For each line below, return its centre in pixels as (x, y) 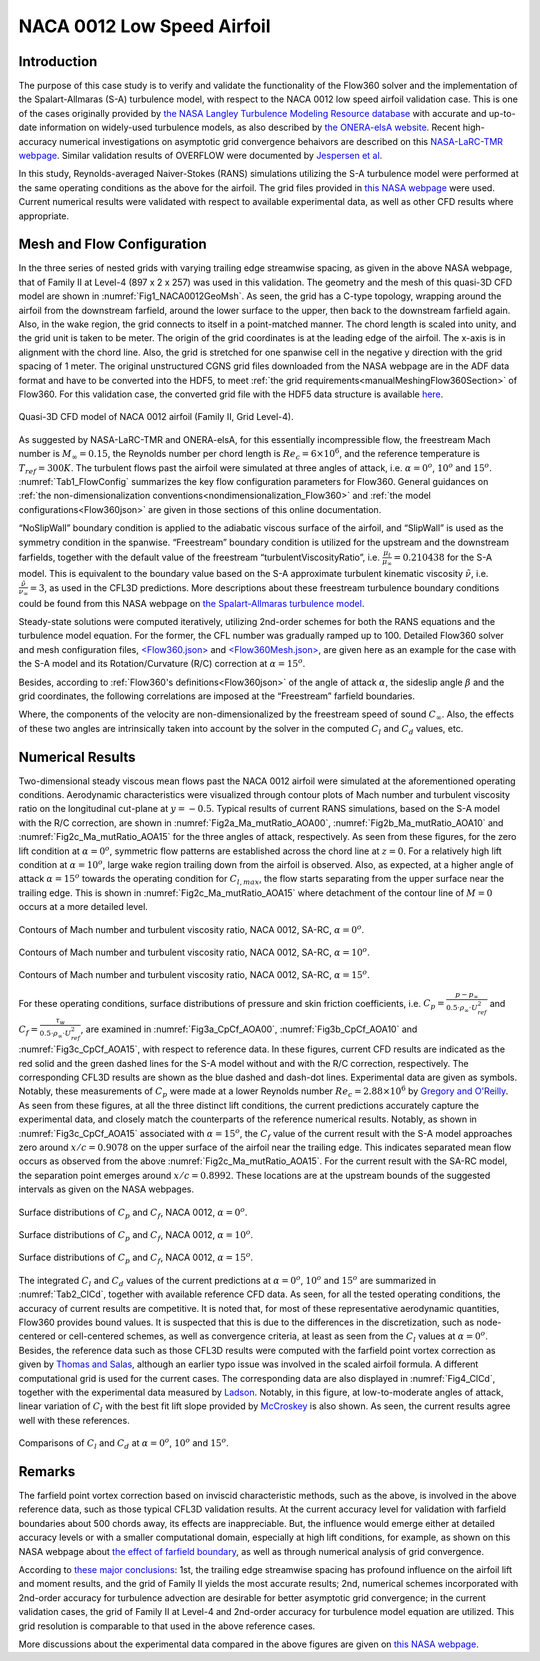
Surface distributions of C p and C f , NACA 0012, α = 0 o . (133, 1212)
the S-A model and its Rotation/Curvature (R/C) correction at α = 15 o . (162, 663)
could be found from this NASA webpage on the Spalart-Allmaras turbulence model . (191, 603)
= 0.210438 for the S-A (443, 557)
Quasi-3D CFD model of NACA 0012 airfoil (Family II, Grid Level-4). (156, 417)
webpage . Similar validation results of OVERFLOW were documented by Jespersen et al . (200, 156)
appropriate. (44, 216)
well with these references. (74, 1420)
